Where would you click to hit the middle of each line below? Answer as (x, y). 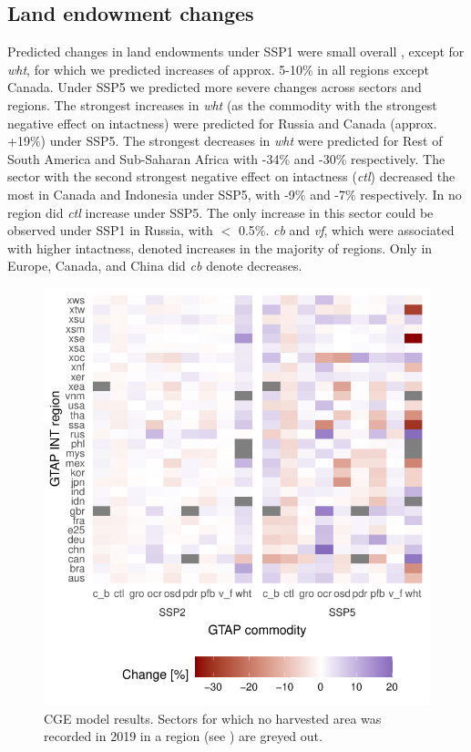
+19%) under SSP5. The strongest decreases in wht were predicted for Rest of (225, 141)
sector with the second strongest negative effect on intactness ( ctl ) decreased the (231, 176)
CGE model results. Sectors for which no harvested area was (213, 718)
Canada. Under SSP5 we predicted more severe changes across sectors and (215, 87)
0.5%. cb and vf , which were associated (346, 230)
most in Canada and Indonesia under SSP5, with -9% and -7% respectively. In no (235, 194)
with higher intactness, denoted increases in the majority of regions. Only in (220, 247)
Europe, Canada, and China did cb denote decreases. (155, 266)
